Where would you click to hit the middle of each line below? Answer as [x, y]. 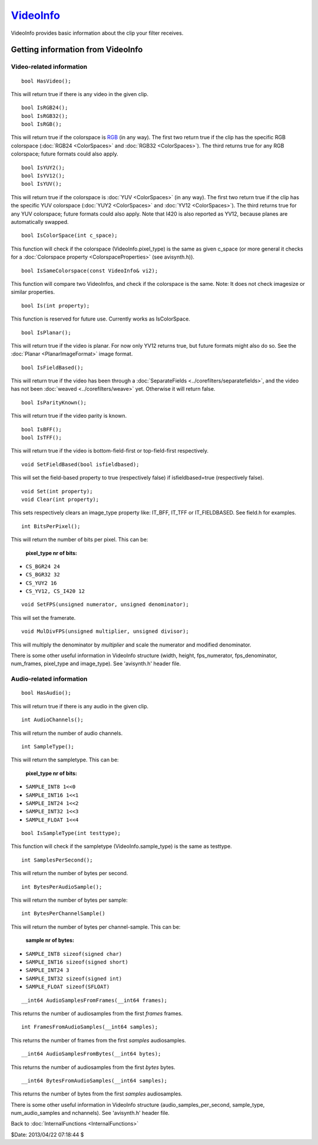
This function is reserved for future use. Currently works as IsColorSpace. [101, 319]
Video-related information [49, 67]
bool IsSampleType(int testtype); [71, 833]
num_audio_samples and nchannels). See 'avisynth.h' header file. [90, 1113]
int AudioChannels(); [52, 720]
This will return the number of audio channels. [67, 733]
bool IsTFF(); [42, 438]
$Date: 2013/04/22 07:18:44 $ [47, 1134]
